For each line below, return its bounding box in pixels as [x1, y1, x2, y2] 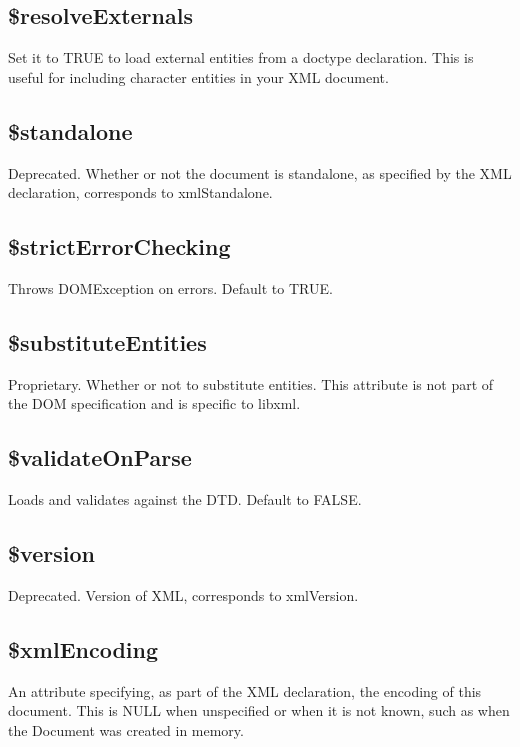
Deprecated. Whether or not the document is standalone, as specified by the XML [8, 162, 512, 183]
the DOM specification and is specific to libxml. [8, 393, 301, 414]
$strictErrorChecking [8, 231, 231, 262]
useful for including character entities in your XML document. [8, 66, 389, 87]
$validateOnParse [8, 442, 192, 473]
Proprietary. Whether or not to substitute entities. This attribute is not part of [8, 373, 494, 394]
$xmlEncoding [8, 633, 159, 664]
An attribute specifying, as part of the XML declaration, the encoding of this [8, 680, 482, 701]
